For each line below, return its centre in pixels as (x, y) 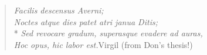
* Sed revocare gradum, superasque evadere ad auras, (108, 33)
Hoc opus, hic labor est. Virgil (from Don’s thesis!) (103, 44)
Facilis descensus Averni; (59, 10)
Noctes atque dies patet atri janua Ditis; (86, 21)
